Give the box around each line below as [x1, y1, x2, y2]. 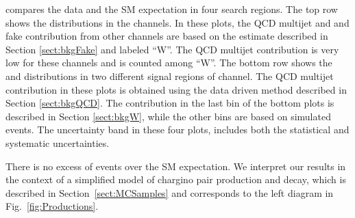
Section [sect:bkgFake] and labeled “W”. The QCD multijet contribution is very [5, 42, 339, 56]
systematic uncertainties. [5, 135, 110, 150]
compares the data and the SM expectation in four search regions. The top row [5, 2, 338, 16]
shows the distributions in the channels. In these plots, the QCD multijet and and [5, 15, 350, 29]
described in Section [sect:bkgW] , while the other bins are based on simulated [5, 109, 331, 123]
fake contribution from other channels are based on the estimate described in [5, 29, 328, 43]
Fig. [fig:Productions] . [5, 199, 99, 213]
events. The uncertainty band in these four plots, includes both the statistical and [5, 122, 350, 137]
